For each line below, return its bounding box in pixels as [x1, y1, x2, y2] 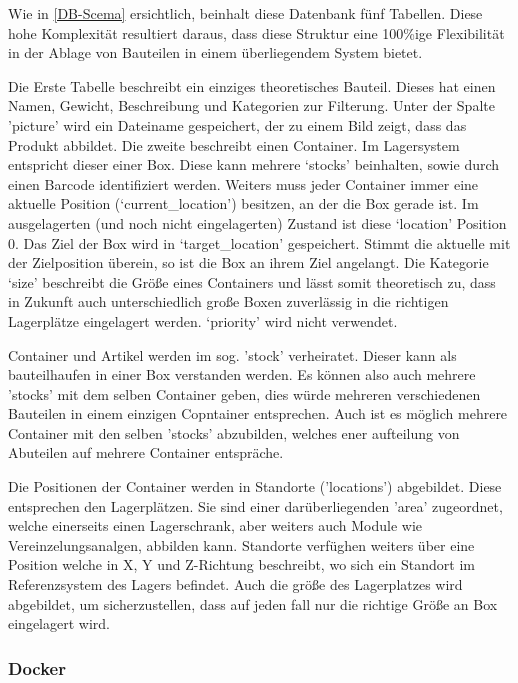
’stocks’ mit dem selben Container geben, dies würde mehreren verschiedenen [8, 383, 481, 404]
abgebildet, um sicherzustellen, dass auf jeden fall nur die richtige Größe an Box [8, 593, 498, 614]
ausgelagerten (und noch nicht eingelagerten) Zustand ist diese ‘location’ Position [8, 212, 507, 233]
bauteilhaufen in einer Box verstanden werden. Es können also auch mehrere [8, 364, 476, 385]
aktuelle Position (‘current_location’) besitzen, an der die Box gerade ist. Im [8, 193, 479, 214]
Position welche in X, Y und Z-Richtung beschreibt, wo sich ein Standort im [8, 554, 475, 575]
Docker [8, 655, 66, 680]
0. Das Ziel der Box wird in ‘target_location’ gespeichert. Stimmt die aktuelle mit [8, 232, 511, 253]
